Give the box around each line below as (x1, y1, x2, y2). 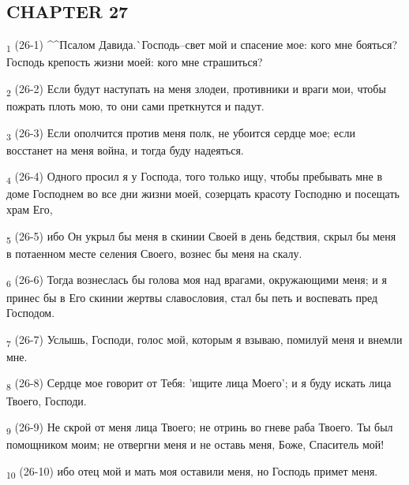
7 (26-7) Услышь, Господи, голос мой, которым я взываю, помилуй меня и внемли (6, 330, 403, 349)
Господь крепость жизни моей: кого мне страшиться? (6, 54, 263, 70)
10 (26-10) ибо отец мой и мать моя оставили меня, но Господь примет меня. (6, 462, 378, 481)
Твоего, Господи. (6, 392, 87, 409)
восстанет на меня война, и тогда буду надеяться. (6, 141, 244, 158)
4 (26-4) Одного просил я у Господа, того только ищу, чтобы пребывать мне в (6, 168, 383, 187)
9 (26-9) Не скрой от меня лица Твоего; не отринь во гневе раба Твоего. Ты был (6, 419, 393, 437)
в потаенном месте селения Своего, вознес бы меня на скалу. (6, 244, 302, 261)
